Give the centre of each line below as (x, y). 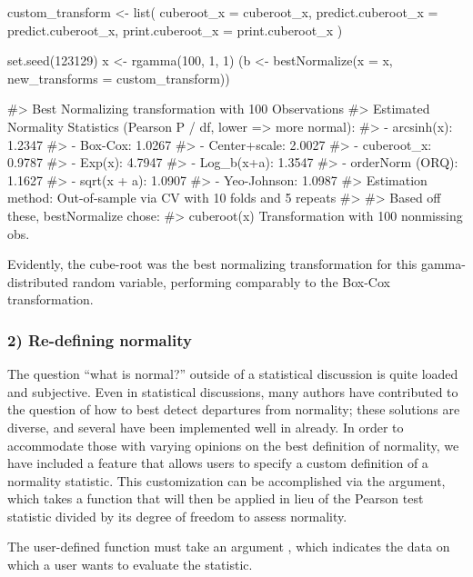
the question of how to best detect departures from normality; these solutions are (234, 409)
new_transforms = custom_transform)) (119, 78)
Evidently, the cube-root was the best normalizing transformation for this (212, 264)
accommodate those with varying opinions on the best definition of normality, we (233, 445)
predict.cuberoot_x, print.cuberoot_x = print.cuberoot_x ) (175, 30)
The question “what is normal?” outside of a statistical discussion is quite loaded (233, 374)
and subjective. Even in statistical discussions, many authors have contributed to (233, 391)
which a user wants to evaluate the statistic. (130, 565)
